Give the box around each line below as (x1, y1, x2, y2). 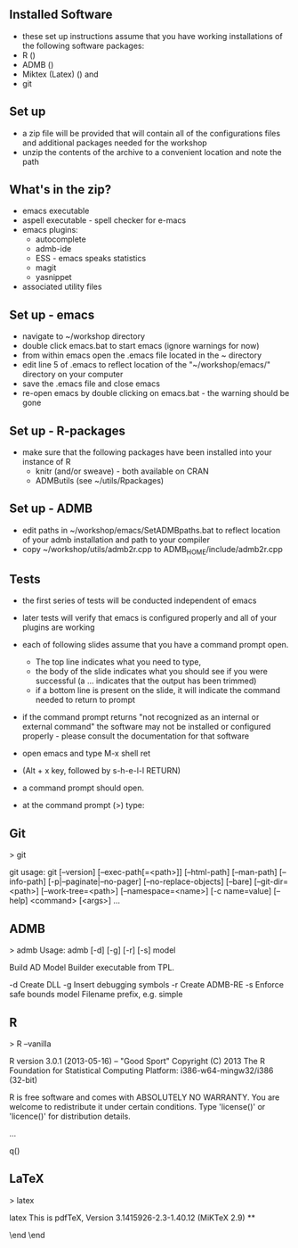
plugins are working (21, 622, 95, 632)
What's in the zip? (9, 182, 112, 197)
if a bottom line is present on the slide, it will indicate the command (35, 685, 281, 696)
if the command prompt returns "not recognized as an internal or (21, 712, 260, 723)
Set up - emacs (9, 307, 95, 322)
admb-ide (35, 244, 72, 254)
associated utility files (21, 281, 102, 293)
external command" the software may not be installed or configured (21, 722, 271, 732)
